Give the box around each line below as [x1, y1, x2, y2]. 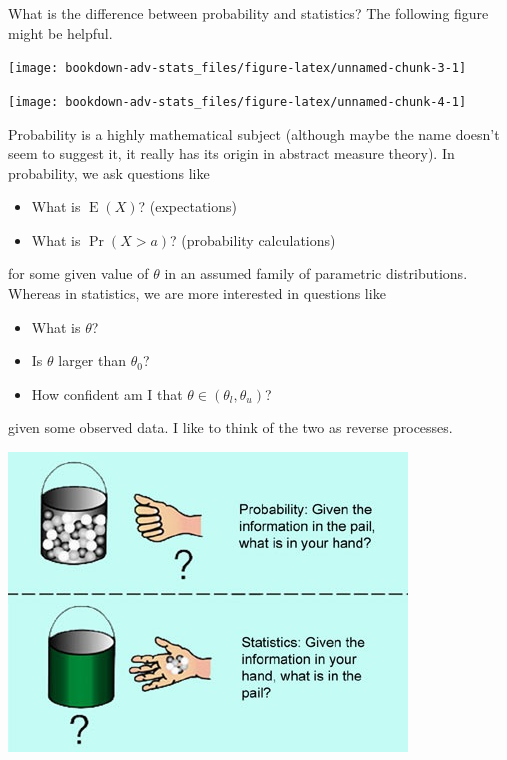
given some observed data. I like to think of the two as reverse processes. [8, 417, 453, 438]
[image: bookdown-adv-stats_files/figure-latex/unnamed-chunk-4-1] [8, 94, 467, 109]
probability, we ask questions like [8, 162, 210, 183]
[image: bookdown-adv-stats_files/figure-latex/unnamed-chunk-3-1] [8, 61, 467, 76]
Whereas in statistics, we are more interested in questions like [8, 283, 386, 304]
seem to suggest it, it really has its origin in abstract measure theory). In [8, 143, 455, 164]
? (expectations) [138, 196, 237, 217]
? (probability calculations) [170, 229, 336, 250]
